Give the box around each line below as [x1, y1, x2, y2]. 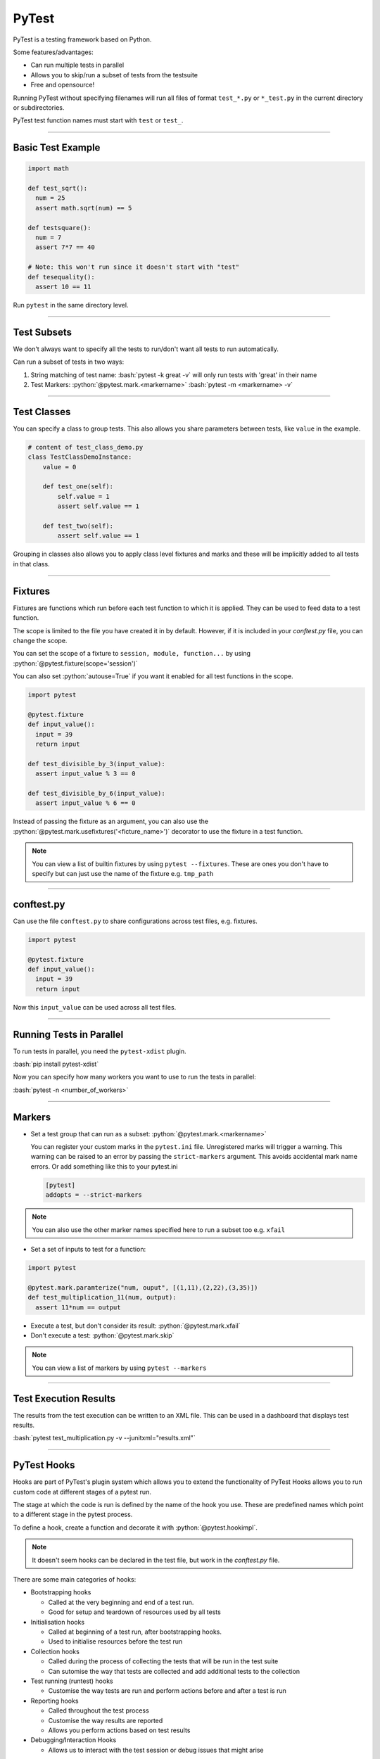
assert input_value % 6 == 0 [35, 799, 137, 807]
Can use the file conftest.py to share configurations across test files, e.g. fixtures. [13, 917, 258, 925]
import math [27, 165, 70, 172]
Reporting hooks [30, 1696, 79, 1705]
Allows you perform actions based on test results [48, 1726, 191, 1734]
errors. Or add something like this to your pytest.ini [30, 1162, 178, 1171]
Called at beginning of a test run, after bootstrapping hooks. [48, 1627, 222, 1636]
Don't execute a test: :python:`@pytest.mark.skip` [30, 1331, 175, 1340]
